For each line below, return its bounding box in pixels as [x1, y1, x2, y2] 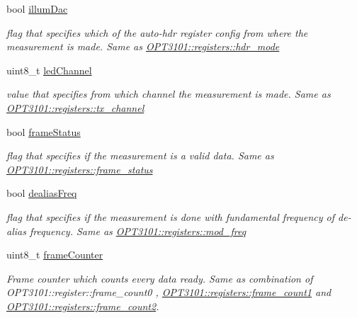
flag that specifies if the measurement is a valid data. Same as [6, 148, 274, 163]
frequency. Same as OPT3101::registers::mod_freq [29, 223, 246, 238]
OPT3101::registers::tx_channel [6, 100, 144, 115]
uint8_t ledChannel [6, 62, 92, 77]
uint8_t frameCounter [6, 247, 103, 262]
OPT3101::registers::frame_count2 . [6, 298, 159, 313]
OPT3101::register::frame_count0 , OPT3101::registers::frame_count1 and [6, 285, 331, 300]
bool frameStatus [6, 124, 81, 139]
